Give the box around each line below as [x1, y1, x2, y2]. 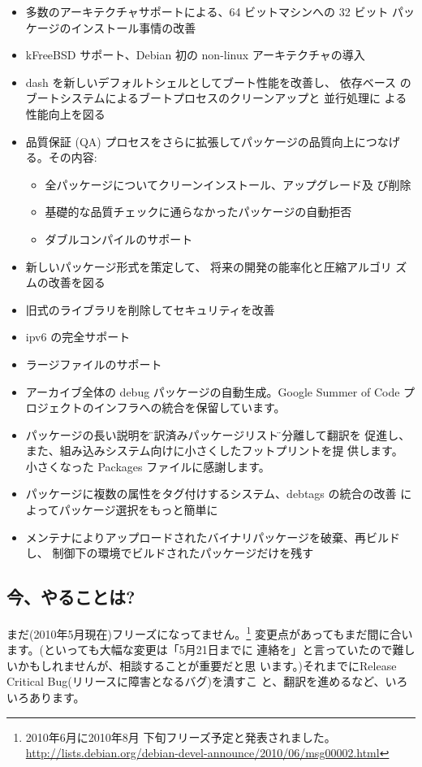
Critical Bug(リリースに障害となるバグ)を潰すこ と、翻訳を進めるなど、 [6, 673, 385, 690]
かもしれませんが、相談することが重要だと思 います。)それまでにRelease [17, 656, 397, 674]
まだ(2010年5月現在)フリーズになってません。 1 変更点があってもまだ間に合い [6, 623, 413, 642]
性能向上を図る [25, 105, 105, 122]
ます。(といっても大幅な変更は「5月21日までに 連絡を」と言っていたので [6, 641, 393, 658]
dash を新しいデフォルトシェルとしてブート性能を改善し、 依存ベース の [25, 73, 411, 90]
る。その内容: [25, 149, 97, 166]
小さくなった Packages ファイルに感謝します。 [25, 457, 270, 474]
